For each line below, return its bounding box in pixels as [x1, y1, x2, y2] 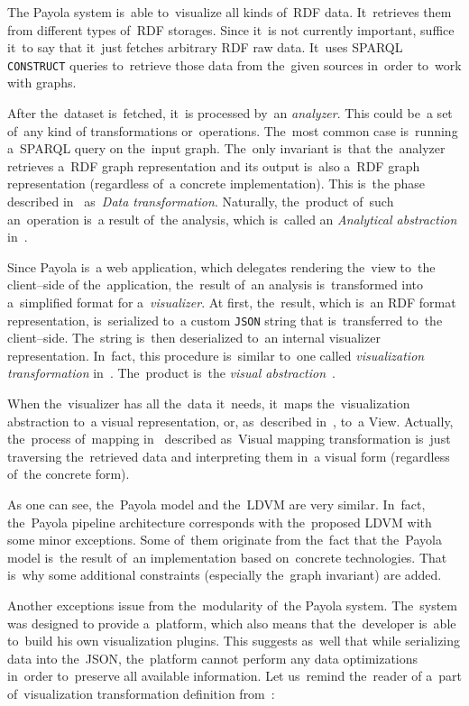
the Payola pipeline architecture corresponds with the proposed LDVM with [7, 512, 432, 531]
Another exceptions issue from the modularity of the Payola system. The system [7, 595, 457, 614]
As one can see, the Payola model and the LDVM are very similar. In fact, [7, 494, 426, 513]
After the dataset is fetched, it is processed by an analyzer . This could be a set [7, 104, 453, 123]
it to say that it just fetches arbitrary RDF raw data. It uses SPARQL [7, 38, 403, 57]
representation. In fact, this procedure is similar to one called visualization [7, 345, 425, 364]
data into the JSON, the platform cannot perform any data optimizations [7, 648, 418, 667]
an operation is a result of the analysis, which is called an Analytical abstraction [7, 209, 457, 228]
